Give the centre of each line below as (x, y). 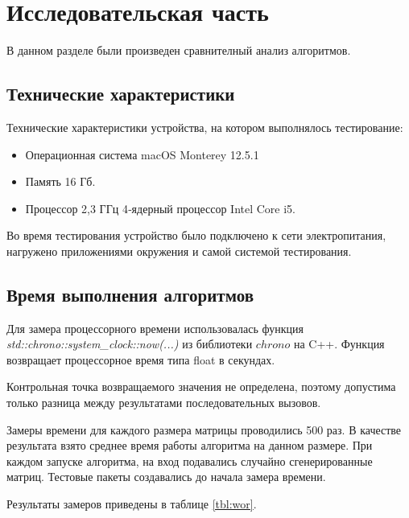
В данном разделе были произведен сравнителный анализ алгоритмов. (179, 50)
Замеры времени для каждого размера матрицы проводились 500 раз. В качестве (204, 429)
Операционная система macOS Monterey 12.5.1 (142, 154)
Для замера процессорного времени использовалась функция (155, 328)
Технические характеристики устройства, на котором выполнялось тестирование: (205, 127)
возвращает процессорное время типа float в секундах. (141, 359)
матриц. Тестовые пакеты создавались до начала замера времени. (166, 477)
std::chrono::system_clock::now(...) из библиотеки (130, 344)
